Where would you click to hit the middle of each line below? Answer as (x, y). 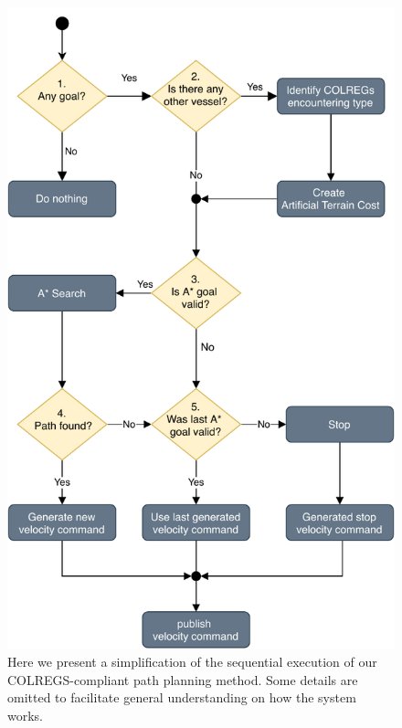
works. (26, 715)
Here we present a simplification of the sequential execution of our (192, 662)
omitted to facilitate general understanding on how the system (182, 697)
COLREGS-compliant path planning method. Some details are (183, 679)
